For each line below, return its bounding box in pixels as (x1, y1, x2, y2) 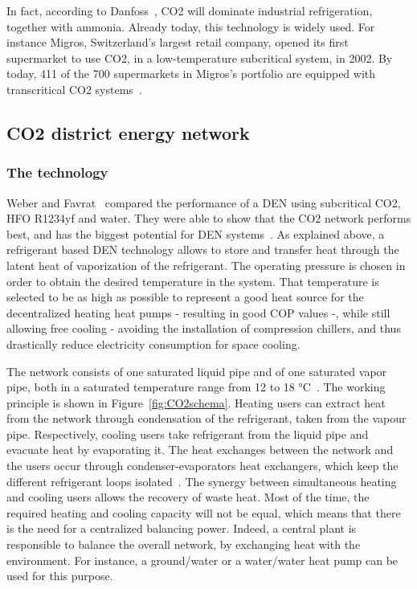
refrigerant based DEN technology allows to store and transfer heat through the (6, 241, 399, 258)
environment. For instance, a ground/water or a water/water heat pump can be (6, 551, 399, 568)
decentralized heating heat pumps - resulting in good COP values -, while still (6, 304, 390, 321)
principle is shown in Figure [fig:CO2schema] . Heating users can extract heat (6, 394, 386, 411)
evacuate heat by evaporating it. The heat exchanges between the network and (6, 441, 394, 458)
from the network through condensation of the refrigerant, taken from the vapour (6, 410, 407, 427)
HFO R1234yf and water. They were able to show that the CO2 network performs (6, 210, 411, 227)
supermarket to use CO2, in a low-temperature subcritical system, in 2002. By (6, 49, 393, 66)
